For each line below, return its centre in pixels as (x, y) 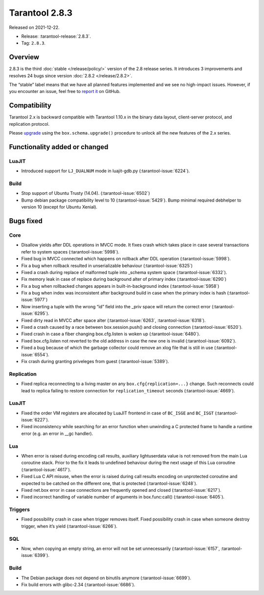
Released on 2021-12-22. (34, 27)
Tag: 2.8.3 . (33, 43)
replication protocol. (29, 124)
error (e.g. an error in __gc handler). (57, 434)
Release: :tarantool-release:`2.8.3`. (56, 36)
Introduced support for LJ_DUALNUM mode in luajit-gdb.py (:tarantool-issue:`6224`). (106, 171)
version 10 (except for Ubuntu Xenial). (59, 207)
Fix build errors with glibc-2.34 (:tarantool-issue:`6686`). (78, 584)
